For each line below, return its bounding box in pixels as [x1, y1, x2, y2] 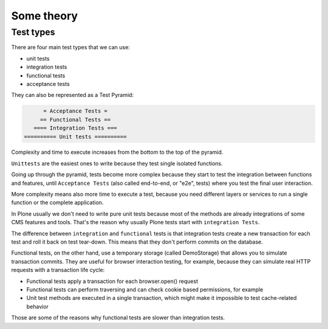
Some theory [11, 9, 78, 22]
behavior [26, 303, 49, 310]
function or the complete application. [11, 199, 104, 206]
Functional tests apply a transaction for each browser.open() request [26, 277, 199, 285]
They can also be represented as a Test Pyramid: [11, 91, 134, 99]
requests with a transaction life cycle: [11, 267, 105, 274]
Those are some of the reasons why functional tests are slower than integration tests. [11, 314, 225, 321]
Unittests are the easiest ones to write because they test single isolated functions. [11, 159, 223, 167]
